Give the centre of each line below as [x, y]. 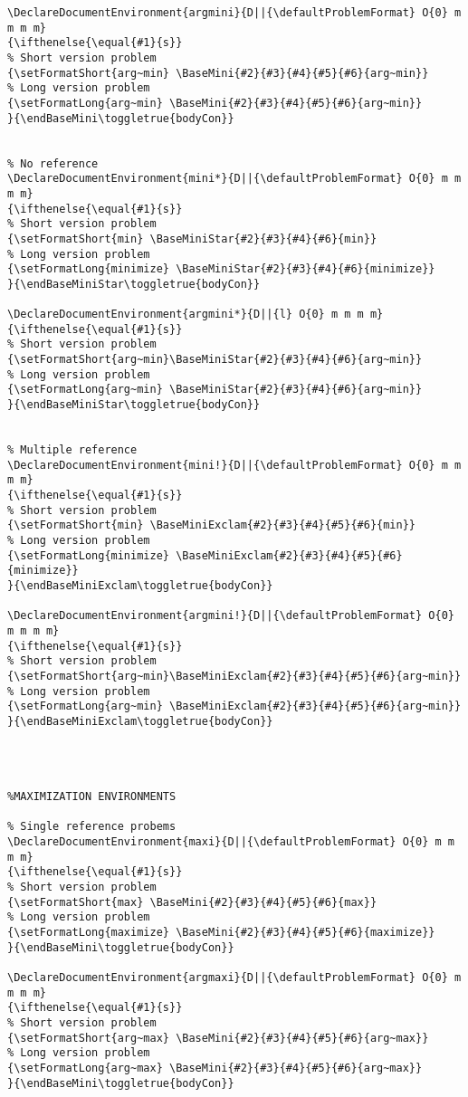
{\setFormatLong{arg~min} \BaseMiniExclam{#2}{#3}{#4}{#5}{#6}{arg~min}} [234, 706]
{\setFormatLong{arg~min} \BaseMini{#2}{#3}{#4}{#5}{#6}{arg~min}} [215, 103]
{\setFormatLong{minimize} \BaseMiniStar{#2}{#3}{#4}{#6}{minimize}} [221, 269]
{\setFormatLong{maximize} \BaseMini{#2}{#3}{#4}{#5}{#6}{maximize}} [221, 933]
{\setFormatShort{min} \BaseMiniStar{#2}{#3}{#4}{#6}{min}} [192, 238]
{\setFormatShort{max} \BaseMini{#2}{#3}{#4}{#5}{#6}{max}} [192, 902]
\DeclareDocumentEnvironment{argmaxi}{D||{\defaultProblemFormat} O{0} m [234, 978]
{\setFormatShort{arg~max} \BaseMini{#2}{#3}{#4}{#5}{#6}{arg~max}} [218, 1038]
